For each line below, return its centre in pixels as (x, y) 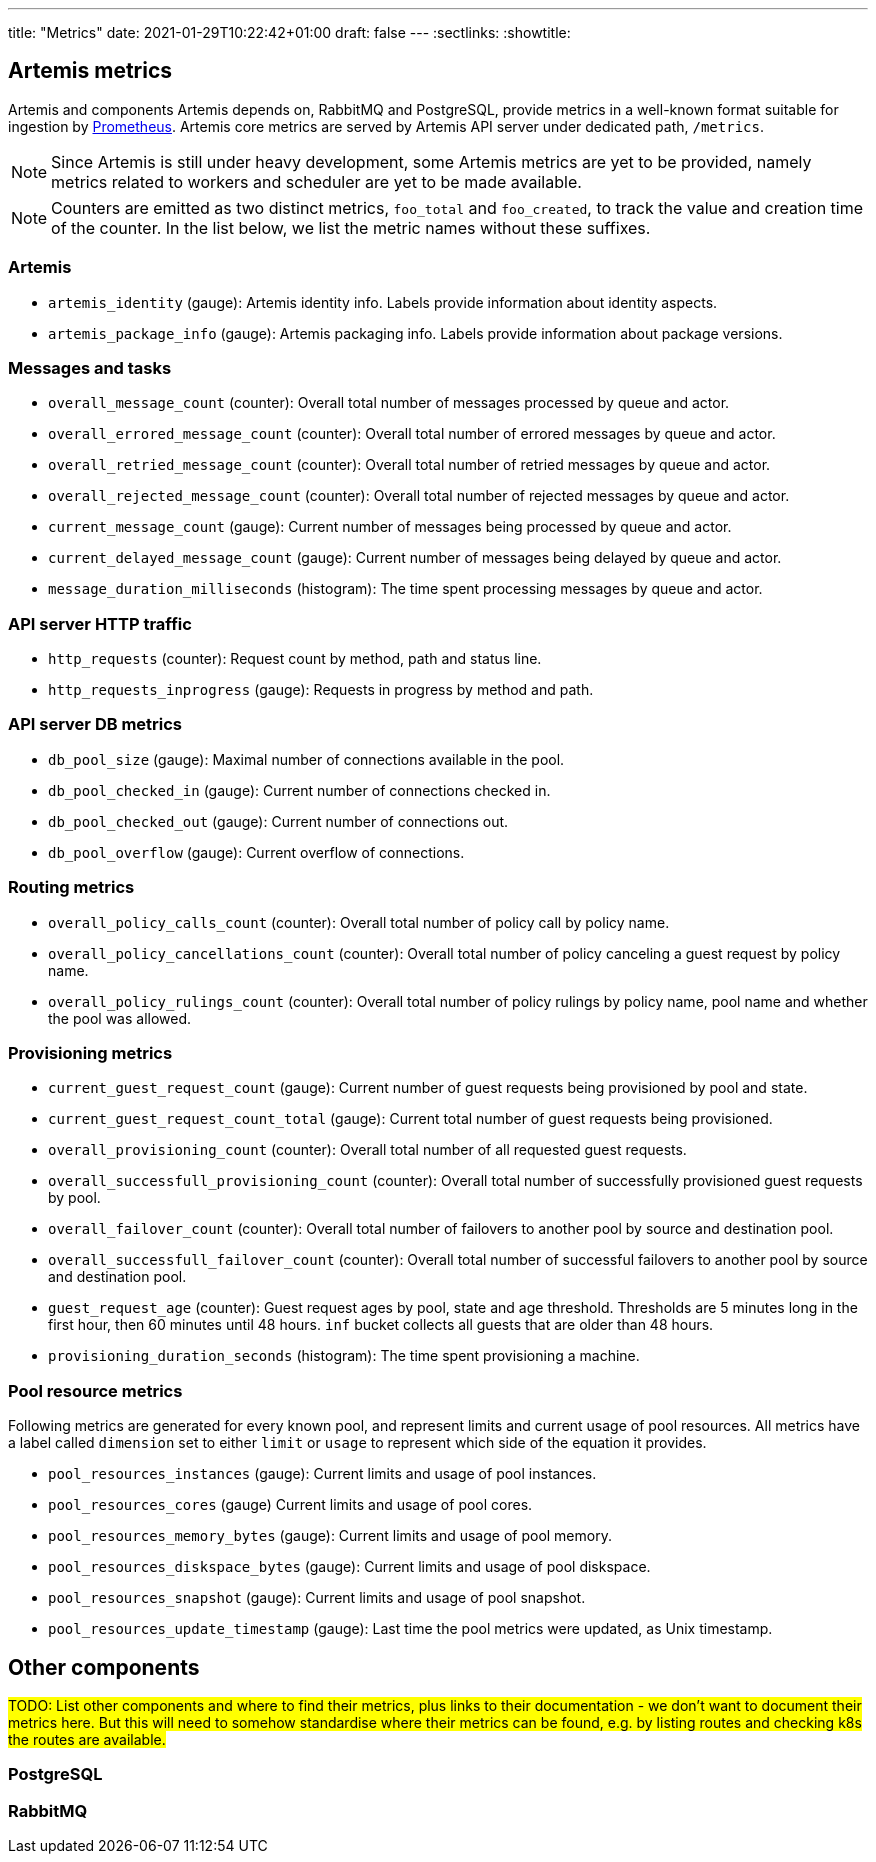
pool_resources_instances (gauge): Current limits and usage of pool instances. (322, 1474)
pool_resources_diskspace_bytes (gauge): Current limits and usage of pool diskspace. (349, 1567)
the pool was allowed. (120, 1018)
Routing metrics (71, 887)
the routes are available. (87, 1739)
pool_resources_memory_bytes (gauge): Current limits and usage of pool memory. (330, 1536)
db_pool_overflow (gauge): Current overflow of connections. (256, 852)
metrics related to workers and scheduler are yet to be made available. (316, 181)
